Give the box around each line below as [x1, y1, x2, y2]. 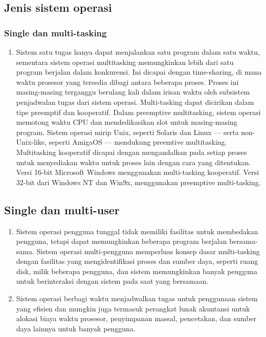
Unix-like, [16, 137, 47, 147]
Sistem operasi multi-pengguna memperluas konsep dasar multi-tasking [36, 245, 260, 256]
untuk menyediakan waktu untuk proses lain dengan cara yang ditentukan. [16, 156, 251, 167]
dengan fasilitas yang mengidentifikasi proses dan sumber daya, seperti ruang [16, 256, 258, 266]
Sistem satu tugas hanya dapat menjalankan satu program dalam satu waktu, [16, 47, 260, 57]
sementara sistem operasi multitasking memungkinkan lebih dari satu [16, 56, 234, 67]
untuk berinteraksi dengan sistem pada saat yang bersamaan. [16, 276, 209, 286]
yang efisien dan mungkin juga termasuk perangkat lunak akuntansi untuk [16, 303, 250, 313]
